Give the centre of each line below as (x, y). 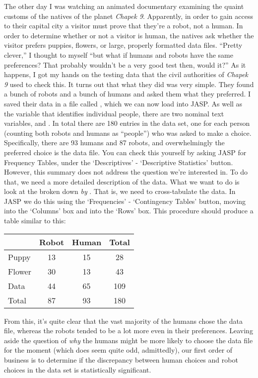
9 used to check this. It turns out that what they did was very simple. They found (129, 84)
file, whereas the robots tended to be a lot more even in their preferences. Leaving (129, 331)
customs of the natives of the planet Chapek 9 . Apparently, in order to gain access (129, 16)
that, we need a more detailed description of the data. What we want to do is (122, 181)
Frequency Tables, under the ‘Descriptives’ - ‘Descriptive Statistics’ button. (119, 162)
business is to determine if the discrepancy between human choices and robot (121, 360)
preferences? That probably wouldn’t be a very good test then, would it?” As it (125, 64)
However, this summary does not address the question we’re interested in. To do (126, 172)
